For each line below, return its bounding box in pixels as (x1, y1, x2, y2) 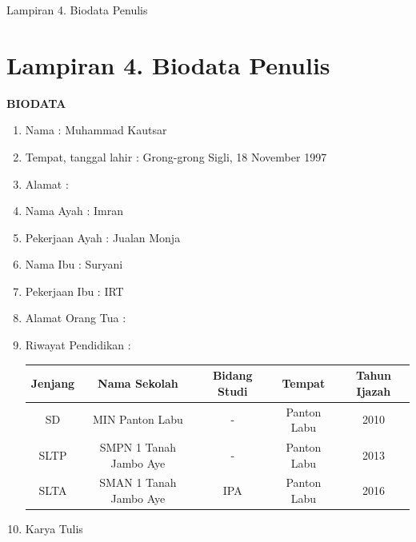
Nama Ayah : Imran (25, 202, 123, 219)
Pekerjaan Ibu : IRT (25, 282, 124, 299)
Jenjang (30, 374, 75, 391)
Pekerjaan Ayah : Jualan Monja (25, 229, 181, 245)
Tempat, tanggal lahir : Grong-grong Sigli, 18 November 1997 (25, 148, 327, 165)
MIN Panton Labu (92, 411, 183, 428)
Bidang (212, 367, 253, 384)
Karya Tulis (25, 520, 83, 537)
